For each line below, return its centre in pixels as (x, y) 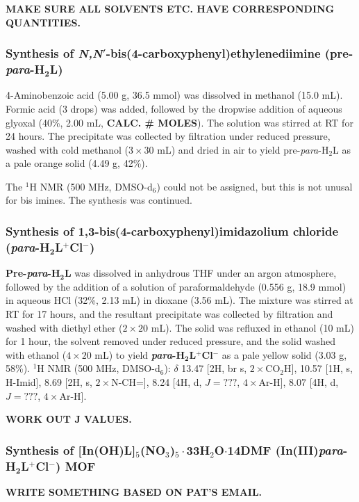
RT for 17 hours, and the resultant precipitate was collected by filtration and (169, 314)
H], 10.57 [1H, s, (318, 368)
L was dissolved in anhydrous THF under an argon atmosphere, (200, 273)
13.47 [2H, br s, (214, 368)
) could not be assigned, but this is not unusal (254, 186)
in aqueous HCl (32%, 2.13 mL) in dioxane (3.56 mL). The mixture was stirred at (179, 300)
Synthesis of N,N (54, 53)
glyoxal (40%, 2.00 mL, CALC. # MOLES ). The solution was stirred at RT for (179, 122)
